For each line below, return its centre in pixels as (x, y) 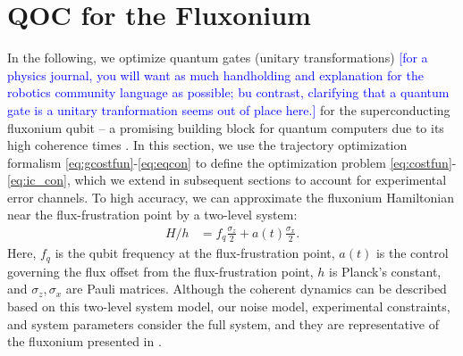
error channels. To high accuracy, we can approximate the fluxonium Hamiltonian (231, 197)
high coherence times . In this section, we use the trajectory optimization (207, 145)
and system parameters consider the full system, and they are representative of (223, 323)
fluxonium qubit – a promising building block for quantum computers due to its (226, 127)
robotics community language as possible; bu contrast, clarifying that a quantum (228, 92)
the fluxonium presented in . (84, 341)
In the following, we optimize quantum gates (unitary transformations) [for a (218, 58)
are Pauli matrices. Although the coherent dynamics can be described (256, 289)
